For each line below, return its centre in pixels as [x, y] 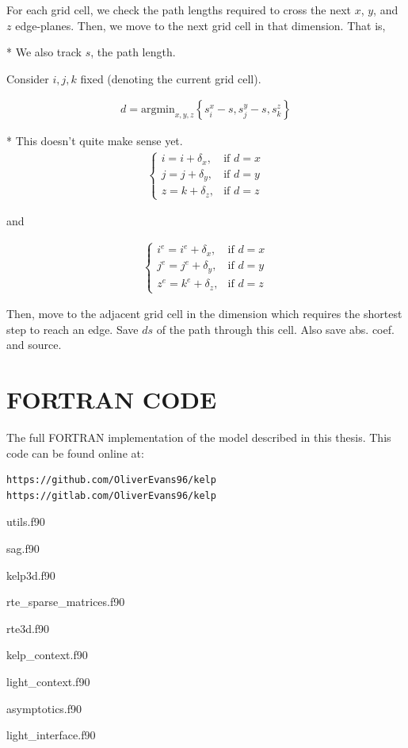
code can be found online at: [75, 453]
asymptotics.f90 [44, 708]
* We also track [44, 52]
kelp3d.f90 [31, 575]
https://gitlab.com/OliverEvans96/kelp [111, 495]
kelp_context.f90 [47, 655]
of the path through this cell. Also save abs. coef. [275, 329]
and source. [34, 345]
